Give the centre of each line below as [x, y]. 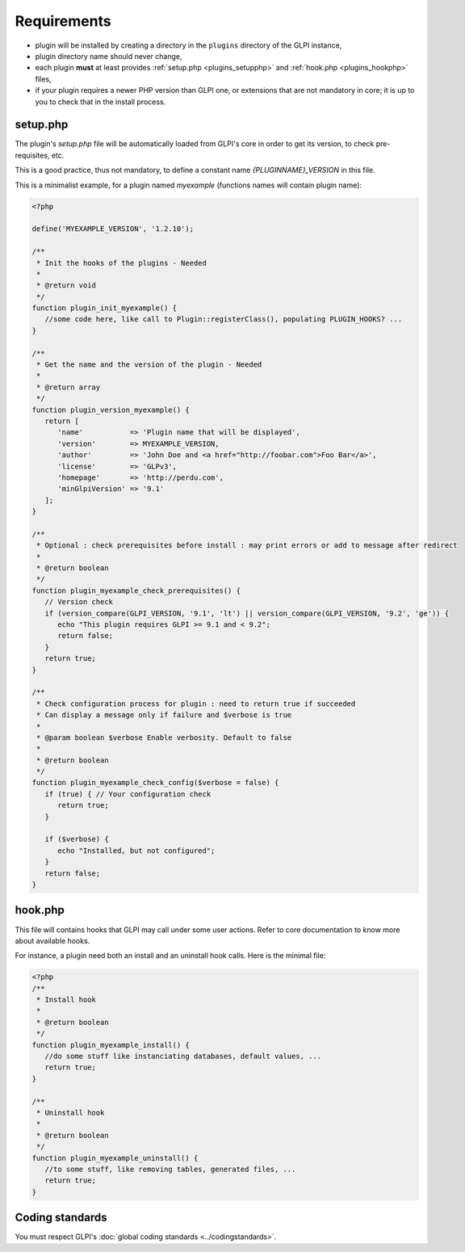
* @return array [69, 387]
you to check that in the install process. [101, 102]
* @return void [67, 286]
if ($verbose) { [77, 839]
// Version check [79, 602]
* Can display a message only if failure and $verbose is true [164, 715]
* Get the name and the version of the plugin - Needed [149, 365]
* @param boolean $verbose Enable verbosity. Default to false [164, 737]
